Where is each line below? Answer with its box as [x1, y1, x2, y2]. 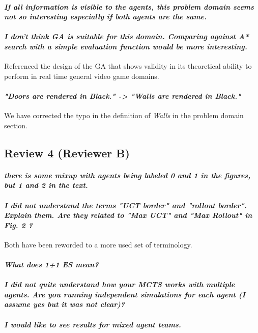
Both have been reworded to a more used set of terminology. [4, 239, 192, 249]
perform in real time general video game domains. [4, 70, 159, 81]
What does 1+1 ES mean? [4, 259, 99, 270]
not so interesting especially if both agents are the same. [4, 11, 207, 22]
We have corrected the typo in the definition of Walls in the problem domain [4, 110, 244, 121]
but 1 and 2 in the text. [4, 180, 88, 190]
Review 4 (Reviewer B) [4, 145, 130, 160]
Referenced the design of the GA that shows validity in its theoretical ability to [4, 61, 252, 71]
